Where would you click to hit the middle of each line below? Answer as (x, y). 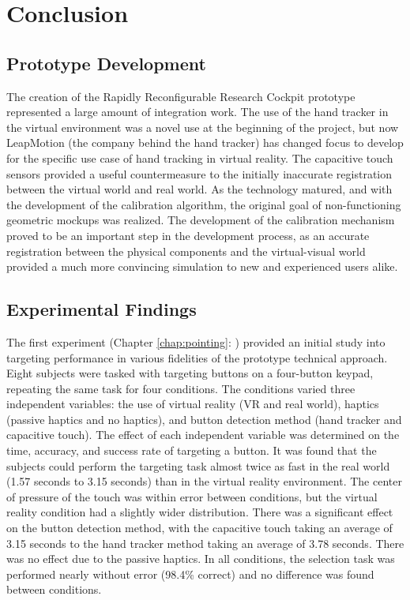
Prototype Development (106, 63)
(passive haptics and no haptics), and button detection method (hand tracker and (204, 419)
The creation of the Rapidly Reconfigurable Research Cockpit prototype (181, 96)
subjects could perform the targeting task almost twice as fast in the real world (198, 465)
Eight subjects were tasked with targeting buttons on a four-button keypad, (190, 373)
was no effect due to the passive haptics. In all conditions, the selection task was (201, 559)
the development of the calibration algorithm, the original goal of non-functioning (204, 204)
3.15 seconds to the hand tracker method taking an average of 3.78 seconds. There (205, 543)
